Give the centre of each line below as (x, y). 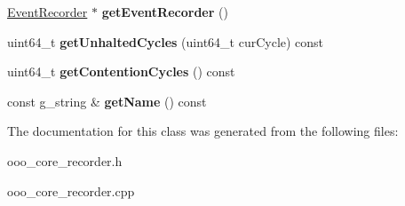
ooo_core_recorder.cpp (71, 190)
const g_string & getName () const (107, 101)
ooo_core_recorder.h (65, 160)
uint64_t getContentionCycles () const (121, 71)
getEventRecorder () (165, 12)
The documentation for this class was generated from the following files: (203, 131)
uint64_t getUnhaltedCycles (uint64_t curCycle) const (166, 41)
